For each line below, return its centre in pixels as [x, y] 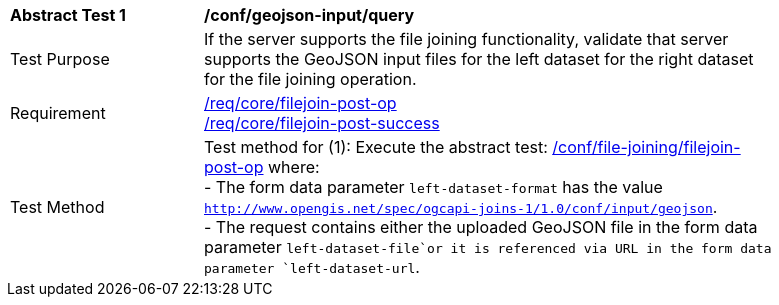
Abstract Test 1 [68, 15]
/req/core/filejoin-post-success [322, 123]
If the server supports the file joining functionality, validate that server [466, 39]
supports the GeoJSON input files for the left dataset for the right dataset [479, 59]
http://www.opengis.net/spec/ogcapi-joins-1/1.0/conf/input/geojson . [461, 207]
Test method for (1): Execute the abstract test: [376, 147]
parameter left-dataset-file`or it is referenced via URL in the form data [488, 247]
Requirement [58, 113]
